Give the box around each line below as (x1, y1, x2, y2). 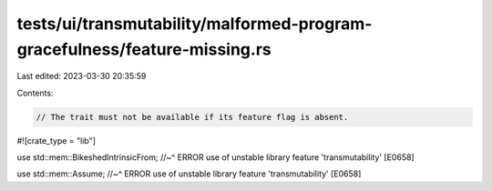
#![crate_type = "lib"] (16, 135, 96, 146)
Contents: (16, 87, 54, 98)
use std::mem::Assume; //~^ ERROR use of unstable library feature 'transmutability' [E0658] (16, 168, 362, 179)
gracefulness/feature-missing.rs (16, 39, 272, 59)
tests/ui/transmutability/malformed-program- (16, 14, 373, 34)
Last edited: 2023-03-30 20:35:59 (16, 71, 147, 82)
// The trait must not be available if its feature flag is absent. (36, 112, 349, 122)
